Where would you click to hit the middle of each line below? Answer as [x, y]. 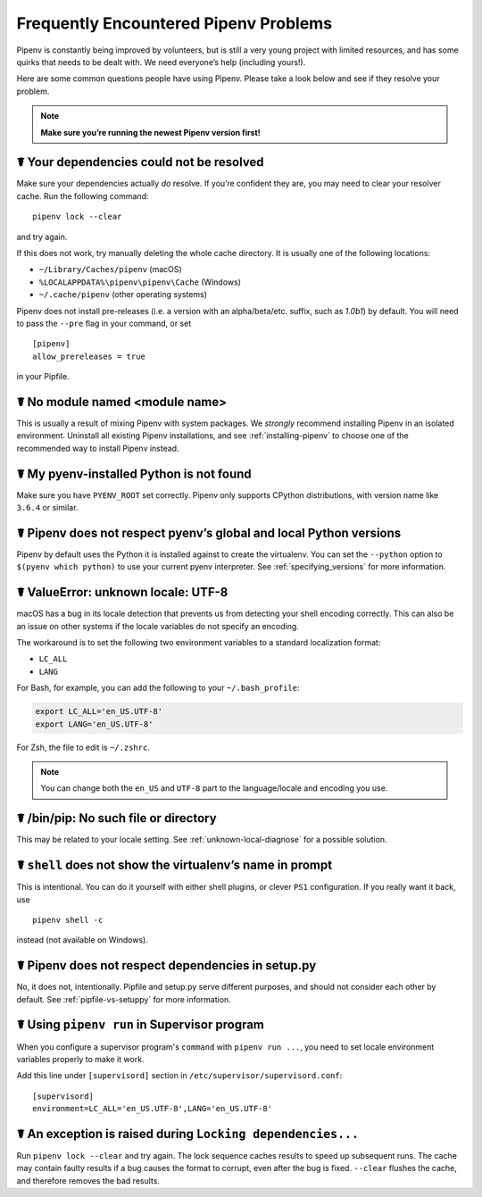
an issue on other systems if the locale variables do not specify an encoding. [158, 626]
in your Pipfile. [43, 377]
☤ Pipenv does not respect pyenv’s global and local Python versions [209, 532]
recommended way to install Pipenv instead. [98, 448]
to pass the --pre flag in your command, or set [104, 323]
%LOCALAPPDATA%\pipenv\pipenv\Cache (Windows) [140, 282]
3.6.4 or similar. [47, 508]
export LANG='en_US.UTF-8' [94, 724]
